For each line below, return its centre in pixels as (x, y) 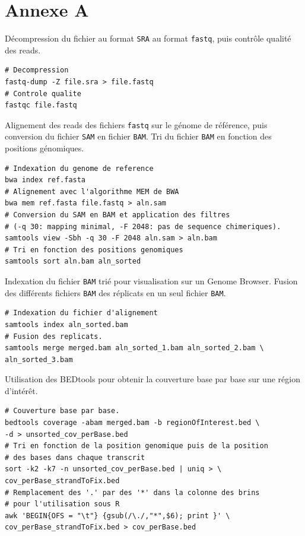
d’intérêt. (21, 390)
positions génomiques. (45, 148)
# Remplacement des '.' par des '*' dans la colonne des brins (132, 492)
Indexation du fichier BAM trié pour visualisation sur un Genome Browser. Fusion (151, 281)
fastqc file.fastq (41, 105)
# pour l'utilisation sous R (62, 504)
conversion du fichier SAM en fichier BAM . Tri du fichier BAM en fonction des (138, 136)
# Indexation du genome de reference (79, 168)
